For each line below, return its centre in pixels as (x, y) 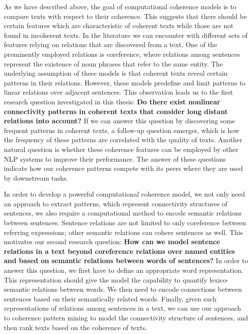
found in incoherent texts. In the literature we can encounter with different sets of (126, 35)
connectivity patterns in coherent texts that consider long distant (116, 111)
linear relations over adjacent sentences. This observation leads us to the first (118, 92)
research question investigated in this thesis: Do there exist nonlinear (112, 101)
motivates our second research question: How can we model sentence (112, 242)
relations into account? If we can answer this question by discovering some (120, 121)
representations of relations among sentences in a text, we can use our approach (123, 308)
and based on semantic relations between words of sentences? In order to (126, 260)
